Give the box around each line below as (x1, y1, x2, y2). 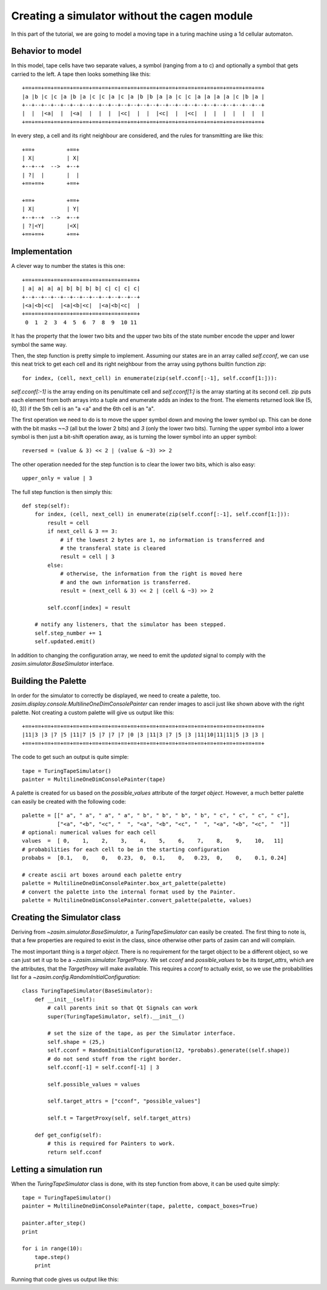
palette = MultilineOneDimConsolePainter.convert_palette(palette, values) (22, 897, 252, 904)
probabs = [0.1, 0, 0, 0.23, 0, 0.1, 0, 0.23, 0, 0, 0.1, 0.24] (22, 855, 287, 861)
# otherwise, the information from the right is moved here (60, 570, 242, 577)
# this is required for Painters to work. (47, 1140, 176, 1147)
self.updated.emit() (34, 638, 96, 645)
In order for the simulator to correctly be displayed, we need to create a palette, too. (11, 692, 221, 699)
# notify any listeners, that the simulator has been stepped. (34, 621, 226, 628)
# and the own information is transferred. (60, 579, 191, 586)
